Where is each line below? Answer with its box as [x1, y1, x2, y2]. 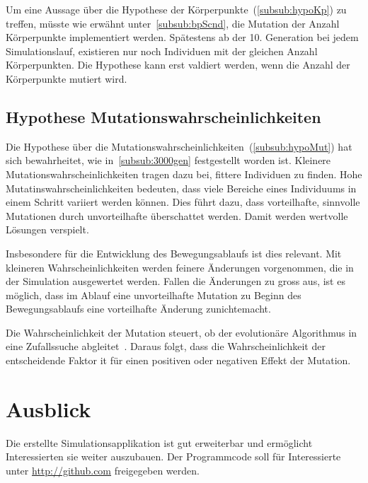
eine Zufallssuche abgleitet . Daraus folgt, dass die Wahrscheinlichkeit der [6, 339, 326, 354]
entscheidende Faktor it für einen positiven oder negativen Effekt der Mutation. [6, 353, 351, 368]
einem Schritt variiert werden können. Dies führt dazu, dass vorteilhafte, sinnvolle [6, 194, 360, 209]
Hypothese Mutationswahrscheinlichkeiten [6, 105, 321, 127]
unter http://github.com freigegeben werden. [6, 462, 200, 477]
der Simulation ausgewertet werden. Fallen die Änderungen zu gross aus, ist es [6, 274, 345, 289]
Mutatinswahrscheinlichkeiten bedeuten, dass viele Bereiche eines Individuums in [6, 180, 357, 195]
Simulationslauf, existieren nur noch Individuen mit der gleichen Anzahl [6, 43, 318, 58]
